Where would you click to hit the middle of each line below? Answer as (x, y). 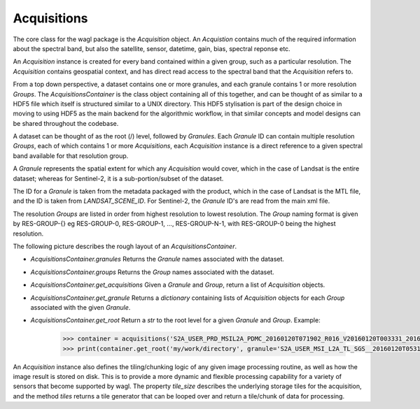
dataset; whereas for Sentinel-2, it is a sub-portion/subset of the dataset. (118, 178)
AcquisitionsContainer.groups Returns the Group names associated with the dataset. (152, 272)
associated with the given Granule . (80, 307)
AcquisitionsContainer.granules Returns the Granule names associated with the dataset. (157, 259)
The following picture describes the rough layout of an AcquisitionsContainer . (125, 246)
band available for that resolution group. (71, 156)
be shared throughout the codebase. (66, 123)
